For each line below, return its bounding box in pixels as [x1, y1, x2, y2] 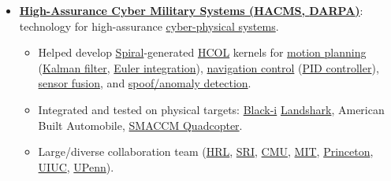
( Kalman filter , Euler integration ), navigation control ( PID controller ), [38, 59, 379, 76]
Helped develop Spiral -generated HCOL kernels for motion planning [38, 44, 367, 61]
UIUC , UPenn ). [38, 158, 114, 175]
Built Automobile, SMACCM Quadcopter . [38, 116, 243, 133]
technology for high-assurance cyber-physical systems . [19, 17, 279, 34]
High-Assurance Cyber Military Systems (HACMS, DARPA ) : [19, 2, 363, 18]
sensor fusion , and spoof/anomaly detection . [38, 75, 251, 91]
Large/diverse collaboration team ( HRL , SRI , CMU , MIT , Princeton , [38, 143, 374, 160]
